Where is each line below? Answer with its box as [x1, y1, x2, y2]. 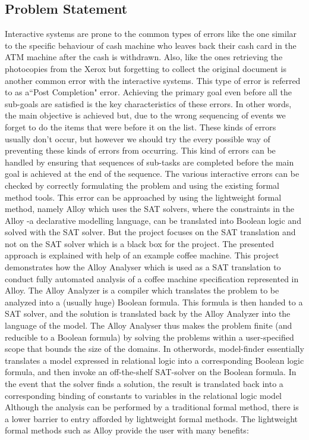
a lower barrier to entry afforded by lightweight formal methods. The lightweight [5, 412, 298, 425]
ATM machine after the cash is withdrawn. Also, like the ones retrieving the [5, 51, 283, 63]
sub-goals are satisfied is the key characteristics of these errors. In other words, [5, 97, 292, 110]
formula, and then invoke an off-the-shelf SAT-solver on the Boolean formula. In [5, 366, 297, 378]
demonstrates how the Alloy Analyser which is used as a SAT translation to [5, 261, 281, 273]
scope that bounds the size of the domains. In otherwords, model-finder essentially [5, 342, 304, 355]
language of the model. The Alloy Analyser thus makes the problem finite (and [5, 319, 292, 332]
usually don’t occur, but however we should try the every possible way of [5, 132, 270, 145]
